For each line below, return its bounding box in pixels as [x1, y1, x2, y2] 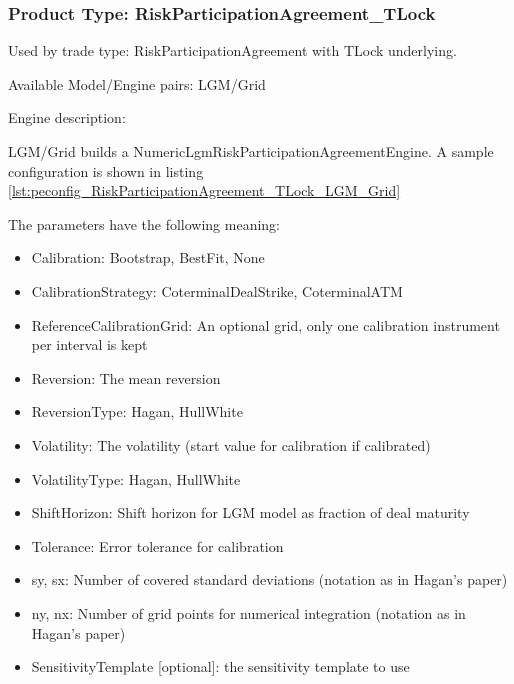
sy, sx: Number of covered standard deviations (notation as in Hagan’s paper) [31, 569, 508, 590]
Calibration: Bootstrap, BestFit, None [31, 247, 265, 268]
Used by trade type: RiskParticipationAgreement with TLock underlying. [8, 40, 457, 61]
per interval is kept [31, 334, 148, 355]
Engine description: [8, 107, 126, 128]
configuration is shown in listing [8, 160, 204, 181]
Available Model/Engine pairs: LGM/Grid [8, 73, 266, 94]
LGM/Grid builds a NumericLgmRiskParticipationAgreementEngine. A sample [8, 141, 494, 161]
